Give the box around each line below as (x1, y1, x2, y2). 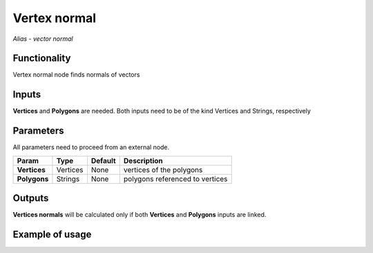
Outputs (12, 192, 49, 204)
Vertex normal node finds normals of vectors (12, 71, 140, 79)
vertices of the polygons (123, 165, 203, 174)
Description (123, 156, 163, 165)
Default (90, 156, 117, 165)
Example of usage (12, 228, 92, 240)
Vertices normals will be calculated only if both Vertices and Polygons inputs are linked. (12, 211, 267, 219)
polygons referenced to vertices (123, 174, 228, 183)
